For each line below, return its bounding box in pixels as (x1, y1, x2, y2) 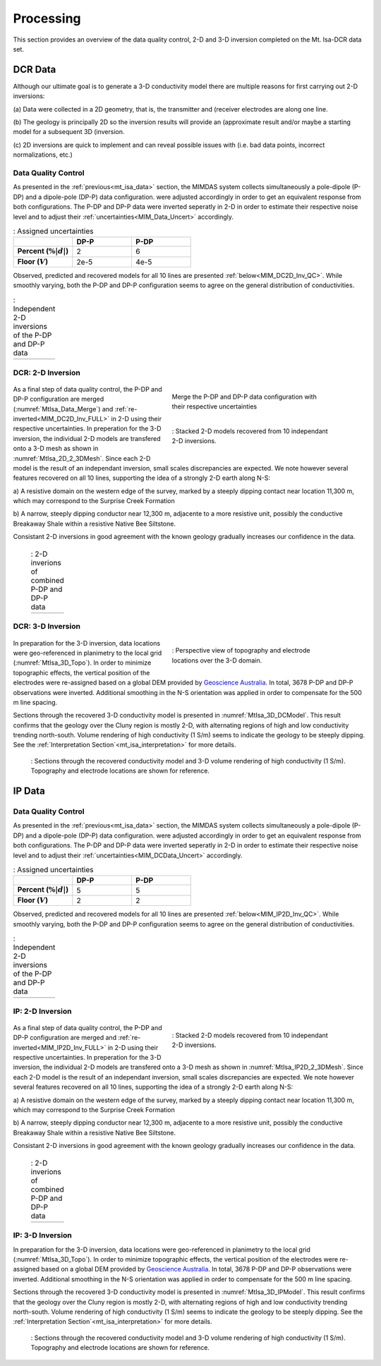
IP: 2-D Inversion (13, 1006, 72, 1016)
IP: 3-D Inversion (13, 1231, 72, 1240)
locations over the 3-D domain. (171, 656, 262, 665)
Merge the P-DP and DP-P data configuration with (171, 392, 317, 401)
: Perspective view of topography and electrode (171, 646, 310, 655)
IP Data (13, 785, 45, 797)
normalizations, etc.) (13, 150, 73, 159)
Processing (13, 11, 81, 26)
